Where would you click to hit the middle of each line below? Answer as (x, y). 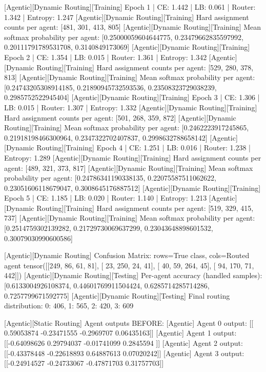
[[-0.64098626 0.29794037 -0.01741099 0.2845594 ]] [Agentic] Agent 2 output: (124, 343)
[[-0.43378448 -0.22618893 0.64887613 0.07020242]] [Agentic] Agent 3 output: (124, 353)
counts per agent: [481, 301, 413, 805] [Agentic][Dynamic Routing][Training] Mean (133, 27)
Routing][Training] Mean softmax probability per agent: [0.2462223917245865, (127, 128)
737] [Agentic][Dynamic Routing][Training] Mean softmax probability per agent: (130, 218)
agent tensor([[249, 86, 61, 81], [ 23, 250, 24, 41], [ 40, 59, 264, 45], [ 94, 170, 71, (129, 265)
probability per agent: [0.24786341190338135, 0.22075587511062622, (110, 178)
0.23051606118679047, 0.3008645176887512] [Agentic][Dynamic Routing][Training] (132, 188)
